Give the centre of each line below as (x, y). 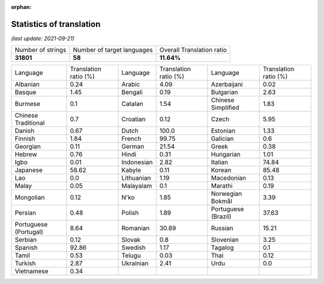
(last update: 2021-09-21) (43, 38)
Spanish (26, 247)
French (131, 139)
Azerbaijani (227, 84)
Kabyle (131, 170)
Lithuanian (136, 178)
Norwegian (226, 194)
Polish (130, 213)
